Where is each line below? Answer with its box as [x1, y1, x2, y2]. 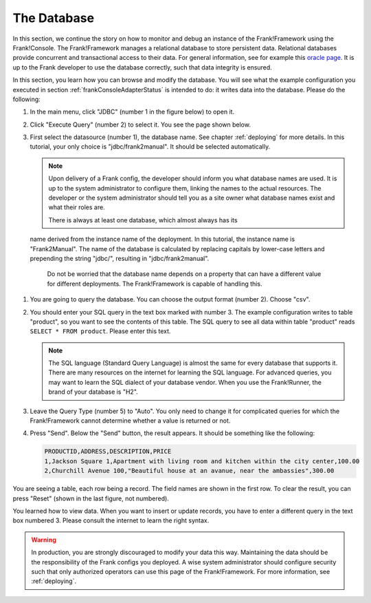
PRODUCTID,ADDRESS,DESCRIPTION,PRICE [44, 447, 172, 456]
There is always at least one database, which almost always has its [48, 215, 238, 224]
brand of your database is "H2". [48, 388, 139, 396]
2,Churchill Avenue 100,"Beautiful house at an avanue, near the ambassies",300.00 [44, 467, 335, 475]
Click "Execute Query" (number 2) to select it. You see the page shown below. [30, 120, 251, 129]
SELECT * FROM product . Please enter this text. [30, 327, 171, 335]
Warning [31, 536, 56, 544]
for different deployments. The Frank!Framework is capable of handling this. [47, 279, 262, 288]
